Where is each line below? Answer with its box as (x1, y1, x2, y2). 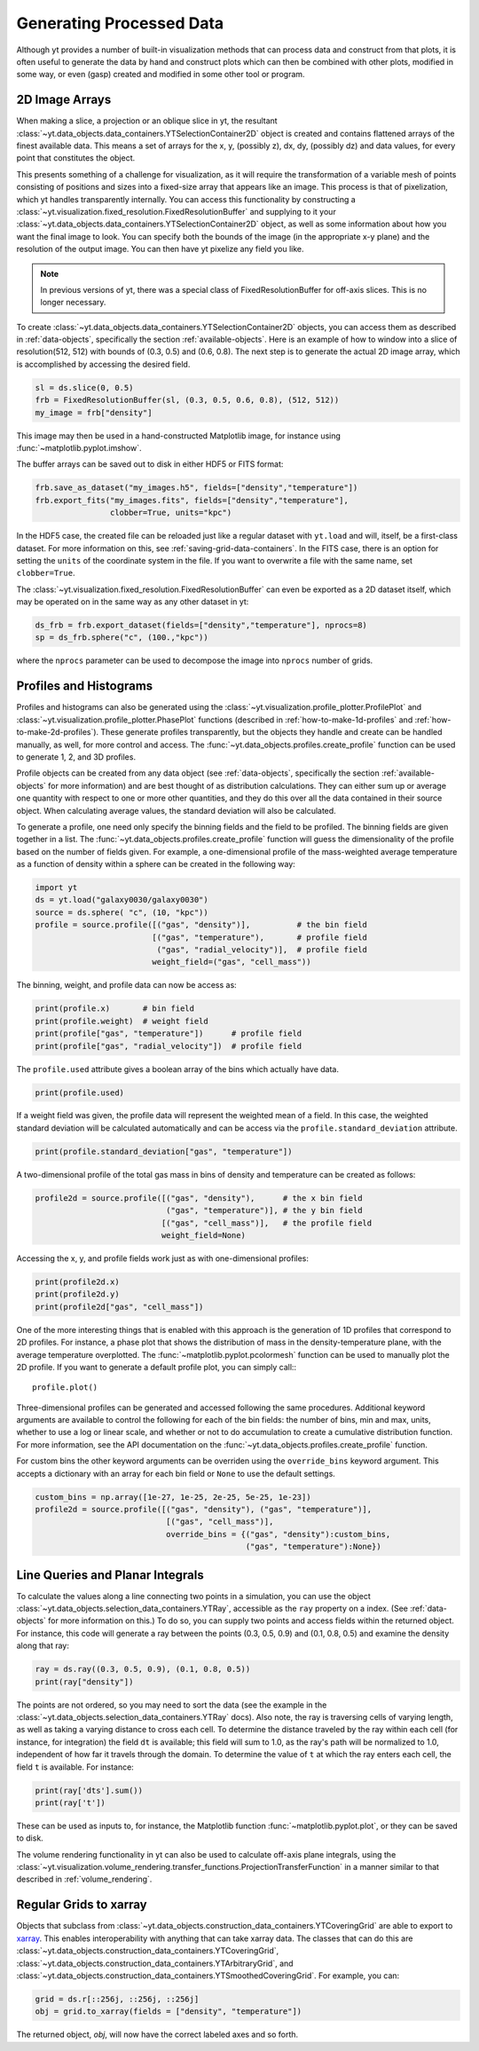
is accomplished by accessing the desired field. (16, 359, 191, 369)
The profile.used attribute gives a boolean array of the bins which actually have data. (16, 1063, 340, 1074)
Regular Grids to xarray (16, 1897, 147, 1913)
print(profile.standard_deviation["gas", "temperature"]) (35, 1146, 293, 1156)
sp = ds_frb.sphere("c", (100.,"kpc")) (35, 633, 208, 643)
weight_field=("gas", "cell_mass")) (152, 957, 311, 967)
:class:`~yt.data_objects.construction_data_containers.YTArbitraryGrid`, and (16, 1958, 294, 1968)
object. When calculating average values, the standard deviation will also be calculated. (16, 805, 336, 816)
